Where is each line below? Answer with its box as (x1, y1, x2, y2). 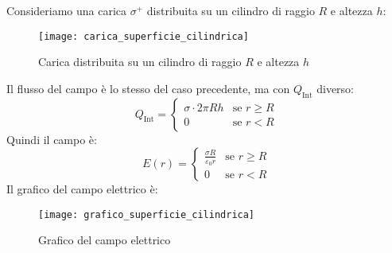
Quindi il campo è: (6, 130, 97, 147)
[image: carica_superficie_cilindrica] (38, 30, 249, 42)
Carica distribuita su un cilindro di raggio (38, 53, 242, 70)
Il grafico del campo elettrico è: (6, 181, 158, 197)
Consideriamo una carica (6, 2, 127, 18)
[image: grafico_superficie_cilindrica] (38, 208, 255, 220)
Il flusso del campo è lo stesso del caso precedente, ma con (6, 80, 290, 96)
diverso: (316, 80, 355, 96)
